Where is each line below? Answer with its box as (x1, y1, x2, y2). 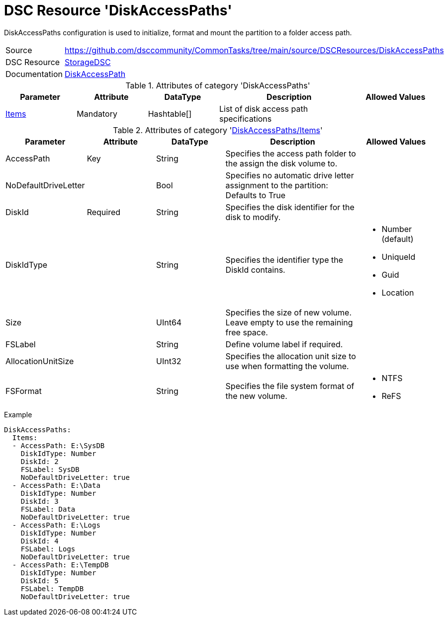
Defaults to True (225, 190, 286, 200)
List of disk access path (219, 103, 308, 114)
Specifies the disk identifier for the (225, 202, 355, 212)
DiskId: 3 (20, 497, 59, 505)
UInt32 (156, 356, 181, 366)
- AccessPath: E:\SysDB (12, 441, 105, 450)
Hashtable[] (148, 108, 192, 119)
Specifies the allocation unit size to (225, 351, 356, 361)
